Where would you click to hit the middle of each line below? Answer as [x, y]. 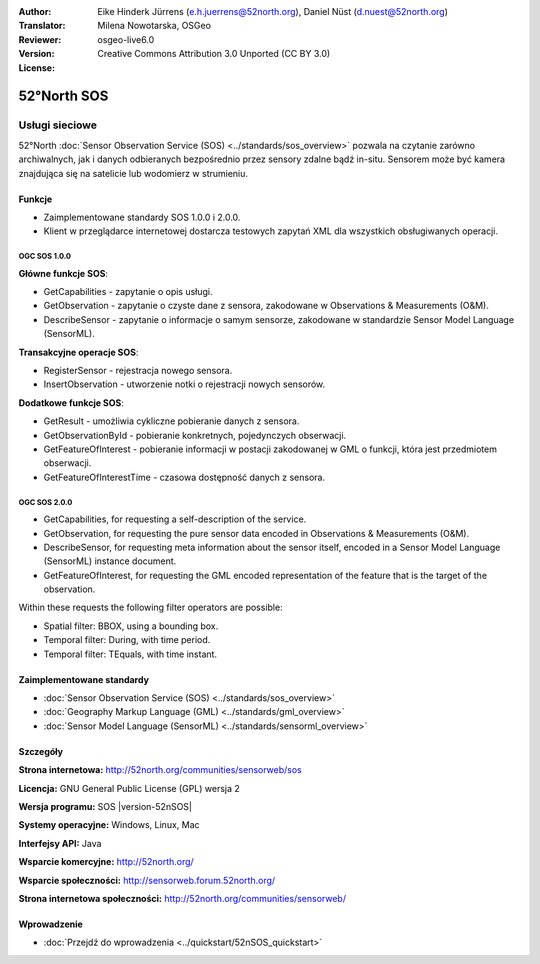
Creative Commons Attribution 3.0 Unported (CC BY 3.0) [214, 54]
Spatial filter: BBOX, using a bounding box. [131, 626]
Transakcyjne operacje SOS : [78, 352]
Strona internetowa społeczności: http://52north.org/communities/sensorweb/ [182, 898]
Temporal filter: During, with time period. [127, 640]
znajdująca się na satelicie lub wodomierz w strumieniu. [133, 173]
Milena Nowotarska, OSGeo [154, 26]
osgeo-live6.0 [126, 39]
